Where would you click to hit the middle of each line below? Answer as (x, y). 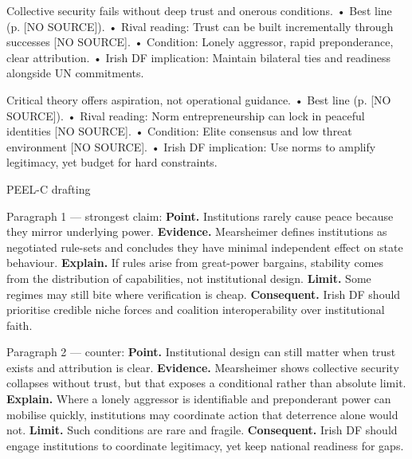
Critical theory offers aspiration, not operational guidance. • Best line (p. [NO (199, 99)
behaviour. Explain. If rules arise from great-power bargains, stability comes (195, 263)
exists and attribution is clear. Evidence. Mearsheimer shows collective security (203, 367)
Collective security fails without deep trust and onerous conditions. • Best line (199, 10)
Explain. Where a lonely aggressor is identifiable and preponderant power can (199, 399)
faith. (20, 325)
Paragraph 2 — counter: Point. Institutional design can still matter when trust (201, 352)
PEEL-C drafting (49, 188)
